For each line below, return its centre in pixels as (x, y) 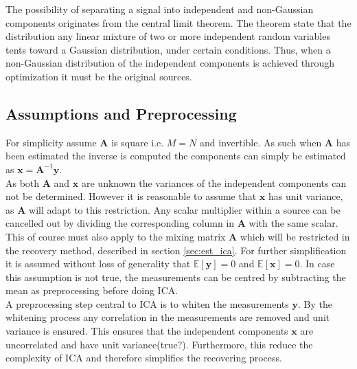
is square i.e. (138, 142)
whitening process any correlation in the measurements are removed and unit (168, 317)
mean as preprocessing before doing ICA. (92, 290)
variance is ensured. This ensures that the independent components (147, 331)
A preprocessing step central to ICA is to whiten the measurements (147, 303)
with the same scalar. (293, 223)
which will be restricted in (295, 236)
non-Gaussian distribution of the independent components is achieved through (170, 63)
